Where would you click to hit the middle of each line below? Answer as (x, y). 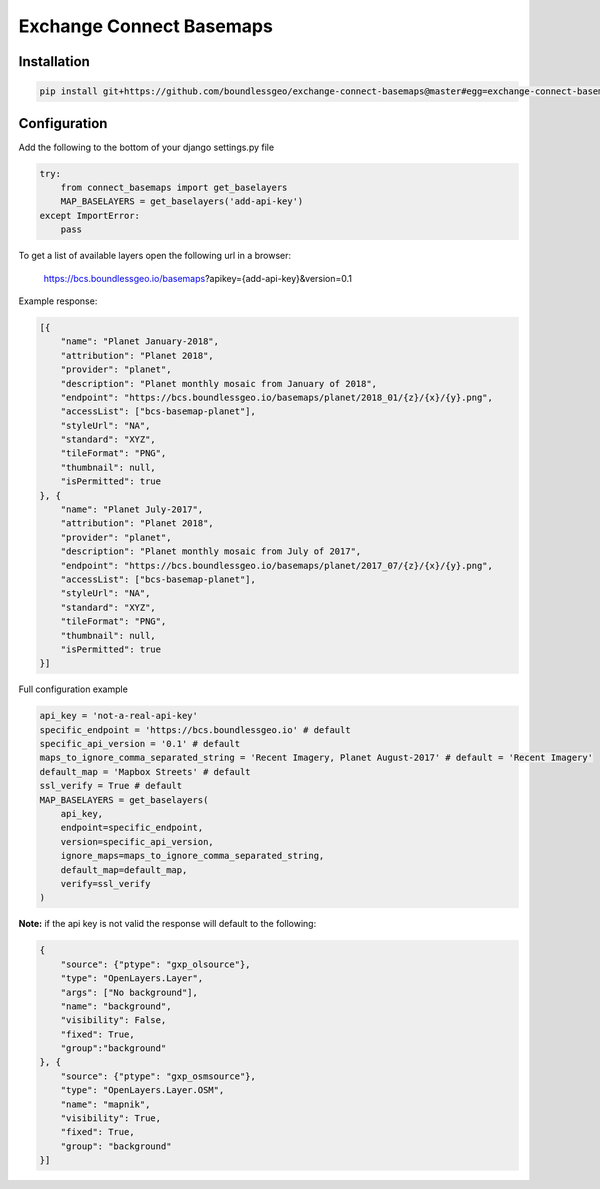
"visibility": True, (111, 1118)
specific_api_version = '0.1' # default (139, 744)
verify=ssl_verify (105, 883)
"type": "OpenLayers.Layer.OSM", (142, 1090)
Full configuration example (73, 689)
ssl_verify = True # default (111, 786)
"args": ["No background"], (129, 992)
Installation (54, 61)
